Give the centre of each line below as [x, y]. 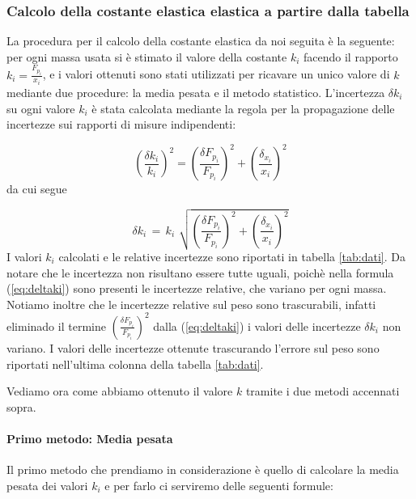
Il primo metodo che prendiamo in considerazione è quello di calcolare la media [203, 469]
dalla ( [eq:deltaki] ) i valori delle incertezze [257, 326]
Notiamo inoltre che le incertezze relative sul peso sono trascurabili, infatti [191, 304]
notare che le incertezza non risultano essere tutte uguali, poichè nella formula [200, 272]
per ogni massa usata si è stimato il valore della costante [147, 56]
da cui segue [37, 189]
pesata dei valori [47, 485]
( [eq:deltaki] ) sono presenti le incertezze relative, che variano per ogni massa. [197, 288]
